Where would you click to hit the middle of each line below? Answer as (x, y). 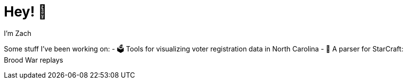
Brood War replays (34, 60)
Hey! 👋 (26, 12)
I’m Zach (18, 33)
